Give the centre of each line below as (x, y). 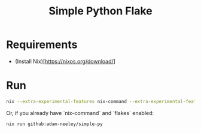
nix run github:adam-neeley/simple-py (54, 124)
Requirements (42, 45)
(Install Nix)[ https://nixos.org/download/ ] (65, 61)
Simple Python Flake (100, 11)
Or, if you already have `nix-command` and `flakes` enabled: (80, 113)
